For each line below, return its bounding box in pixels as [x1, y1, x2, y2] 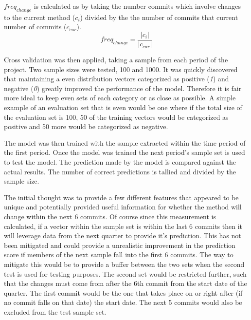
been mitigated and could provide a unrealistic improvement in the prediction [4, 240, 235, 250]
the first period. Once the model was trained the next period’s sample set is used [4, 147, 245, 157]
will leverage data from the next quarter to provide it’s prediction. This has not [4, 230, 241, 241]
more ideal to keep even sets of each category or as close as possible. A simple [4, 93, 236, 103]
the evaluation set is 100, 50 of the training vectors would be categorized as [4, 112, 229, 122]
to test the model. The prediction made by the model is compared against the [4, 156, 236, 167]
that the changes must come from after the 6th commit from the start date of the [4, 278, 247, 288]
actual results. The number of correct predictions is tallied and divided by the [4, 166, 236, 176]
